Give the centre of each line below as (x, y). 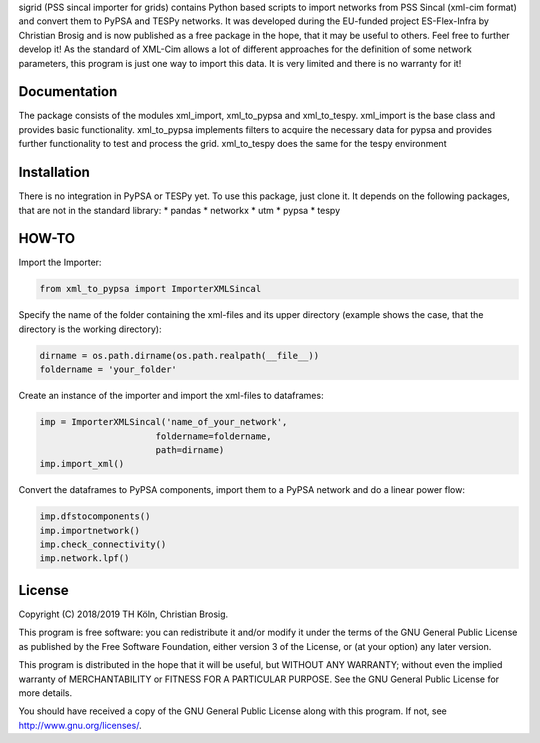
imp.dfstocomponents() (95, 516)
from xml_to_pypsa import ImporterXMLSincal (150, 289)
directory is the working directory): (90, 329)
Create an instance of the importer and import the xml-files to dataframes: (171, 396)
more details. (45, 692)
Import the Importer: (60, 262)
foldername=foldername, (213, 436)
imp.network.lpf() (84, 558)
